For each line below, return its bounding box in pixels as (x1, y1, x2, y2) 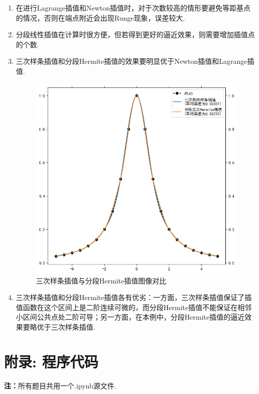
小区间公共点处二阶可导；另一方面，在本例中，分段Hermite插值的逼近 (16, 312, 245, 322)
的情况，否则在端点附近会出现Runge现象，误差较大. (16, 12, 185, 23)
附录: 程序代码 (4, 351, 98, 371)
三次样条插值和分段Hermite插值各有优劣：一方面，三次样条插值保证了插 (16, 292, 252, 303)
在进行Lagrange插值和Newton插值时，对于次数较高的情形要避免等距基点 (16, 3, 251, 13)
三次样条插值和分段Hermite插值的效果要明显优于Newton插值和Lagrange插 (16, 56, 254, 66)
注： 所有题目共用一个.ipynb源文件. (4, 380, 116, 390)
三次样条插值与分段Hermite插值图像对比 (36, 275, 167, 285)
